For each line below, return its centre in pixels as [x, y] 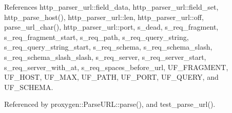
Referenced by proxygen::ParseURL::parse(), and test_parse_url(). [110, 104]
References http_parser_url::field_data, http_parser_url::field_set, [111, 7]
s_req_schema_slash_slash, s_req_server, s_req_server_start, [105, 56]
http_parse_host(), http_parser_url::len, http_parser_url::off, [104, 17]
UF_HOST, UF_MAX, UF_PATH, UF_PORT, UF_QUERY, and [111, 77]
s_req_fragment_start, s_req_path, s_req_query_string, [96, 37]
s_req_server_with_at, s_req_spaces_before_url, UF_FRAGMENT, [116, 67]
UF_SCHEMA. [29, 87]
